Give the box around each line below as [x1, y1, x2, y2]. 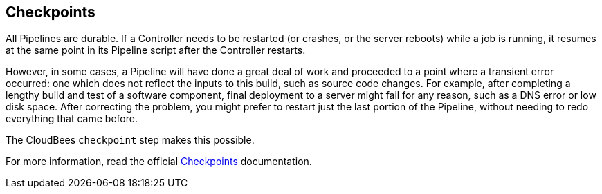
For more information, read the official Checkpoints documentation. [6, 155, 312, 168]
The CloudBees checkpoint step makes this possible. [6, 134, 255, 146]
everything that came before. [6, 113, 138, 125]
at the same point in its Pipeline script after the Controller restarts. [6, 44, 306, 57]
